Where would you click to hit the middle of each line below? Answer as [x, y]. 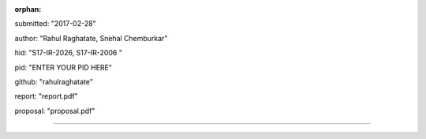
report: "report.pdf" [46, 96]
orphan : [28, 9]
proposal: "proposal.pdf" [55, 111]
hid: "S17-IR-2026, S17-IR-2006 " [68, 53]
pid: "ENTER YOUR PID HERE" [63, 67]
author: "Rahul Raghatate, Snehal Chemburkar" [91, 38]
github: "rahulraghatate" [54, 81]
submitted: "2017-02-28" [55, 24]
